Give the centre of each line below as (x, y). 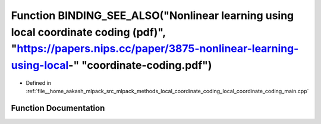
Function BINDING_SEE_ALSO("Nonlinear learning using (152, 15)
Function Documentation (58, 108)
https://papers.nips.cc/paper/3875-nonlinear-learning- (158, 49)
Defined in (39, 82)
